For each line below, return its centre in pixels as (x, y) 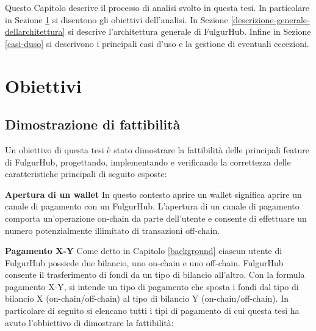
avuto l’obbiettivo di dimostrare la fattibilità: (89, 322)
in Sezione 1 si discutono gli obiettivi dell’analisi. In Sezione (117, 19)
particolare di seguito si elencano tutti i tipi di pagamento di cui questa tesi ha (152, 311)
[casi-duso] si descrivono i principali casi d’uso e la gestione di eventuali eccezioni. (157, 43)
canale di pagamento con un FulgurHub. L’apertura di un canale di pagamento (152, 206)
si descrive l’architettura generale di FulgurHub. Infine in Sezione (189, 31)
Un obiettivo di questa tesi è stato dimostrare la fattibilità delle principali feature (157, 149)
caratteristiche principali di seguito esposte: (86, 174)
